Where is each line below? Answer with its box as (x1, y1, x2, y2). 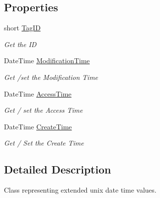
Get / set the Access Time (4, 105, 83, 115)
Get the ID (4, 39, 37, 49)
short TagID (4, 23, 41, 33)
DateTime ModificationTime (4, 55, 90, 66)
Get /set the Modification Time (4, 72, 98, 82)
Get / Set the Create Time (4, 138, 84, 148)
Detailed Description (4, 162, 111, 177)
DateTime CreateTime (4, 121, 72, 131)
